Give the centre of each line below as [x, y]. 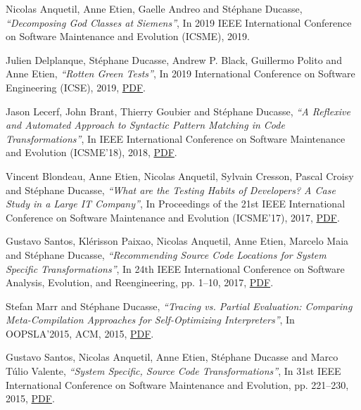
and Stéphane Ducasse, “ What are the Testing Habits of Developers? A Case [171, 190]
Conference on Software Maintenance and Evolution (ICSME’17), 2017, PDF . [173, 217]
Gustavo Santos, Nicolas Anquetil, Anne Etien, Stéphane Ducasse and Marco [172, 357]
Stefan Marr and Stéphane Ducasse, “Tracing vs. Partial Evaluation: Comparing [179, 306]
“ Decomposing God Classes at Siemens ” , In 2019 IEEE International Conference [179, 22]
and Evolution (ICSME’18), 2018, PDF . [91, 152]
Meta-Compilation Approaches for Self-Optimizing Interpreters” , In [150, 320]
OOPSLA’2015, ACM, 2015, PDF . [80, 333]
